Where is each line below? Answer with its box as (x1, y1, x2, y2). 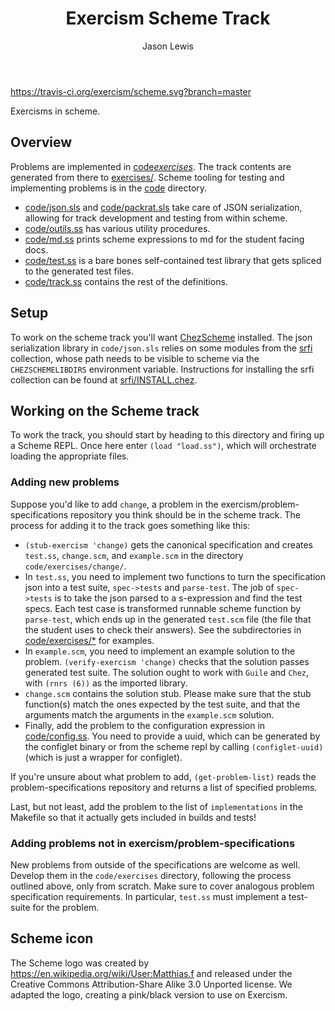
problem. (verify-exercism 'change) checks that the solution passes (24, 655, 310, 667)
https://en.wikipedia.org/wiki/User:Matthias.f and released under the (10, 967, 293, 979)
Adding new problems (10, 475, 120, 489)
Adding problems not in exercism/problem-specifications (10, 836, 296, 850)
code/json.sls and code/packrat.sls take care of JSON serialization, (24, 201, 303, 213)
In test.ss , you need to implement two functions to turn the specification (24, 570, 326, 582)
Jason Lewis (142, 40, 194, 52)
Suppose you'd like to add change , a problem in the (10, 498, 219, 510)
